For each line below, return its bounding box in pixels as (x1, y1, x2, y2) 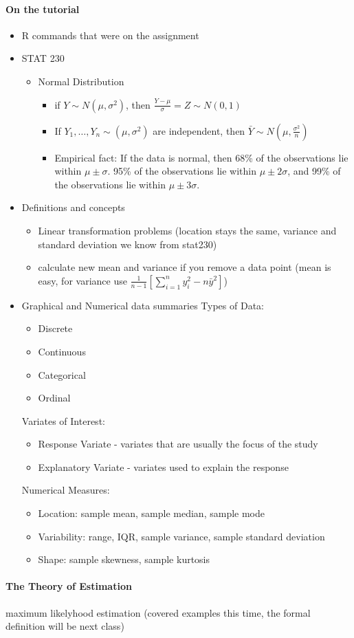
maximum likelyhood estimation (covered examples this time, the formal (5, 605, 311, 619)
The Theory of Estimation (5, 579, 132, 593)
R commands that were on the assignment (21, 27, 199, 42)
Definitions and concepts (21, 200, 125, 214)
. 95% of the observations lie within (107, 164, 256, 178)
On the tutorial (5, 1, 80, 16)
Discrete (38, 321, 73, 335)
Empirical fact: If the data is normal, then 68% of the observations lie (54, 150, 349, 164)
